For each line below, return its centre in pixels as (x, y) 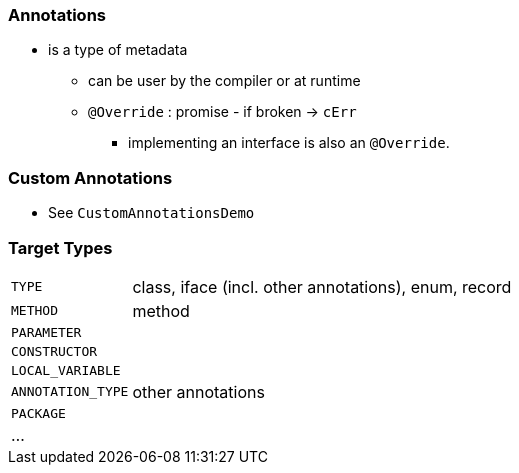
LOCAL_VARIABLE (66, 370)
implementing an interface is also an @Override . (289, 143)
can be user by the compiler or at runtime (224, 81)
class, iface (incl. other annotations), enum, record (322, 286)
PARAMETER (46, 332)
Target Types (60, 247)
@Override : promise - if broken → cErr (222, 112)
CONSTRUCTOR (54, 351)
